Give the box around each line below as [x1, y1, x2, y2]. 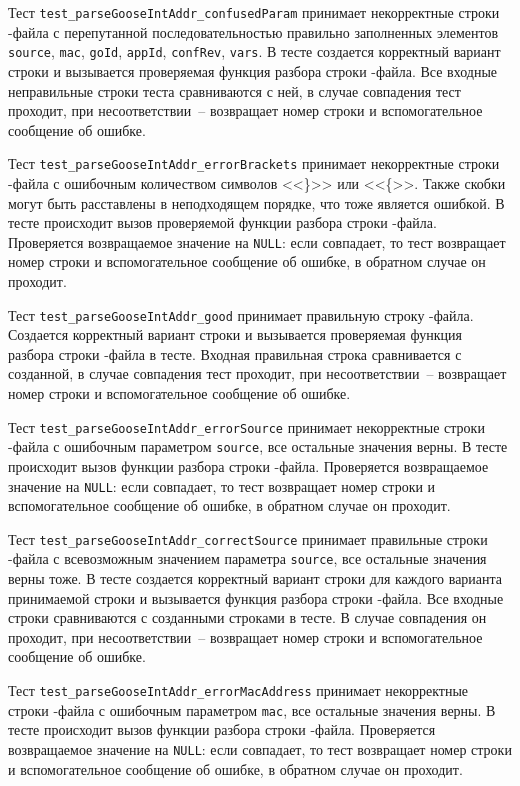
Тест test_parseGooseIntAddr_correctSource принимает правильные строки [8, 528, 488, 549]
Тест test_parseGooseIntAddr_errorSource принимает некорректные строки [8, 416, 485, 437]
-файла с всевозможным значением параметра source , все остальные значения [8, 548, 487, 569]
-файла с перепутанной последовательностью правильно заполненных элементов [8, 21, 499, 42]
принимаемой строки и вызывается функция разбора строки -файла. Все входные [8, 587, 504, 608]
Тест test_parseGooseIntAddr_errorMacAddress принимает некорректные [8, 680, 469, 701]
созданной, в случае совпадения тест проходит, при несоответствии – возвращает [8, 363, 507, 384]
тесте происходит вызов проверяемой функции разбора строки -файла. [8, 212, 437, 233]
